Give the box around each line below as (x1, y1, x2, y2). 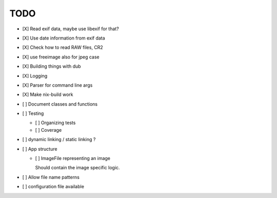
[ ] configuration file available (22, 184, 85, 190)
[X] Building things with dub (22, 63, 82, 69)
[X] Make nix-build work (22, 91, 74, 97)
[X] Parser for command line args (22, 82, 93, 88)
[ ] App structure (22, 146, 57, 152)
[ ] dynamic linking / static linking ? (22, 136, 96, 143)
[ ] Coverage (35, 127, 62, 133)
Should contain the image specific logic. (35, 165, 120, 171)
